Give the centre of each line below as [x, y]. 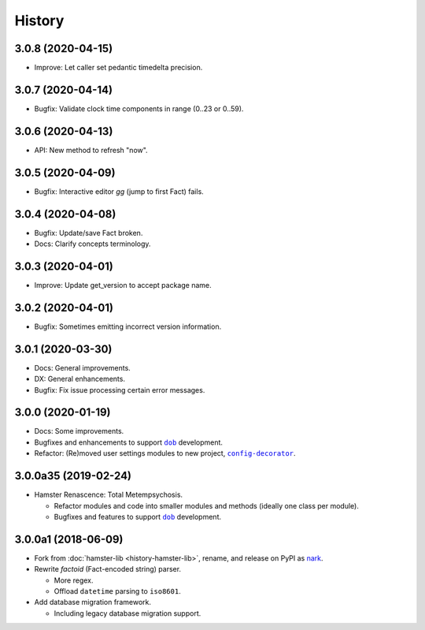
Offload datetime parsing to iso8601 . [117, 591]
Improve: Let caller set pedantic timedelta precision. [118, 68]
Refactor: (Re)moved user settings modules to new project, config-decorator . [165, 453]
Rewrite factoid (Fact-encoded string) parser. [107, 569]
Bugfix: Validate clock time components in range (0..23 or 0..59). [139, 108]
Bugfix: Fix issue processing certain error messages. [120, 390]
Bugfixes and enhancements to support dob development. [129, 442]
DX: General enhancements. [80, 379]
